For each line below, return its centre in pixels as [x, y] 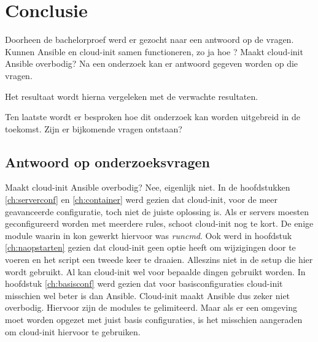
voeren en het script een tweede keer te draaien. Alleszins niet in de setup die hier [159, 260]
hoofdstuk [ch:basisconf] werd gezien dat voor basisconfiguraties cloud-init [144, 283]
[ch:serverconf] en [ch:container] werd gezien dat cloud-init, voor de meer [142, 199]
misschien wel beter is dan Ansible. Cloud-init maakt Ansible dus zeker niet [148, 295]
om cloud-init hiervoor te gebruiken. [73, 331]
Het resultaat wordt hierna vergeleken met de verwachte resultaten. [132, 96]
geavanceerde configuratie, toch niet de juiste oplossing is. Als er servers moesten [157, 211]
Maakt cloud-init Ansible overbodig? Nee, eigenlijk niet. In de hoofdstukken [148, 187]
